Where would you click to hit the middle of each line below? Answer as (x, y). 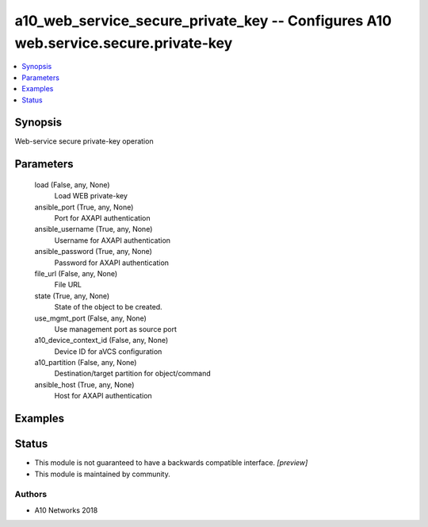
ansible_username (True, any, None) (94, 229)
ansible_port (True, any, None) (84, 207)
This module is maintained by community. (102, 474)
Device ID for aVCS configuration (108, 351)
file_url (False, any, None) (76, 273)
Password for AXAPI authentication (112, 263)
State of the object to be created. (108, 307)
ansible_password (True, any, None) (93, 252)
